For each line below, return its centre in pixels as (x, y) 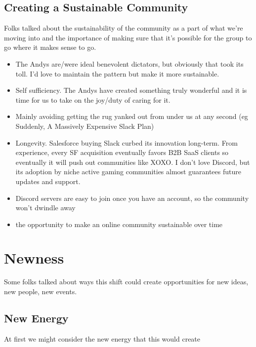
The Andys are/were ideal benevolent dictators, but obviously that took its (129, 63)
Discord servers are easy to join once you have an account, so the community (132, 198)
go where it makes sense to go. (50, 47)
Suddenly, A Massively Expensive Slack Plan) (85, 126)
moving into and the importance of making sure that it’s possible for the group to (128, 37)
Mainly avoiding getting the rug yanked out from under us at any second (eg (132, 116)
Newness (34, 258)
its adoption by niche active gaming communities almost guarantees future (128, 172)
